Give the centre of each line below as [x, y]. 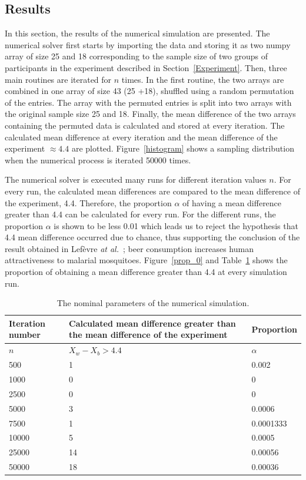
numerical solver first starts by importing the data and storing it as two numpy [148, 44]
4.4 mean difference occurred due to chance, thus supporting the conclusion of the [152, 237]
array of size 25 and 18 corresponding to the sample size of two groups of [136, 56]
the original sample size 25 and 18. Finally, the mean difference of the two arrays [150, 114]
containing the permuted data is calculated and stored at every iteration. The [145, 125]
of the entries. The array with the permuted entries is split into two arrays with [148, 102]
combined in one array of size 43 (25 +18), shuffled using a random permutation [149, 91]
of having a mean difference [232, 202]
